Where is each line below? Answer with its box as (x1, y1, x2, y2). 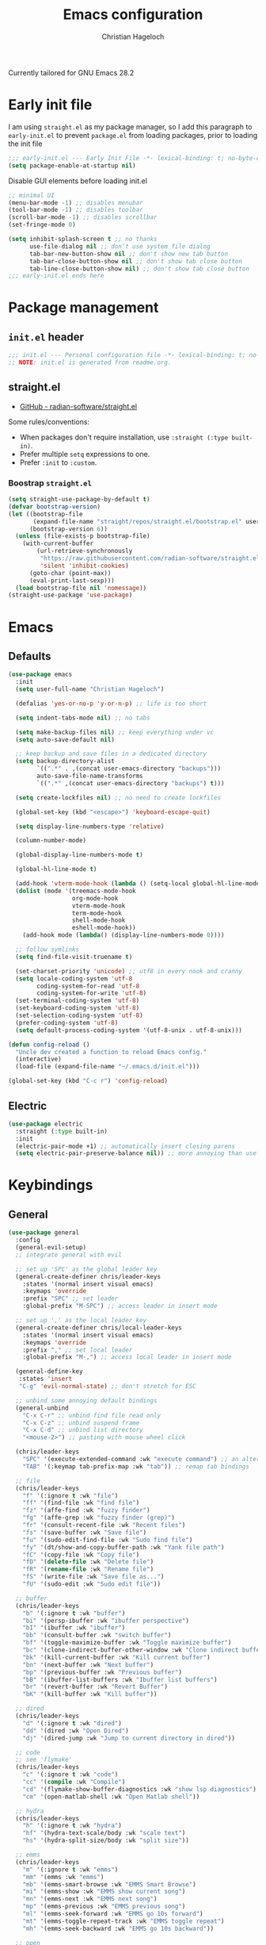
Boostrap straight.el (8, 478, 93, 489)
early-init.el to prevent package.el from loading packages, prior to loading (8, 130, 258, 140)
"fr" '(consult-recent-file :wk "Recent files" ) (22, 1521, 186, 1529)
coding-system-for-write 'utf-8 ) (36, 989, 147, 997)
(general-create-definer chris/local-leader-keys (15, 1323, 182, 1332)
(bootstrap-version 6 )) (28, 525, 108, 533)
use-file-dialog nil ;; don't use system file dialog (28, 242, 211, 251)
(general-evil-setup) (15, 1244, 87, 1252)
